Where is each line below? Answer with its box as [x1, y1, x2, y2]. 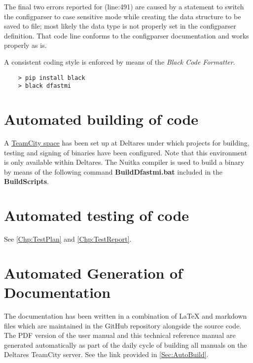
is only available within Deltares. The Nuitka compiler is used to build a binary [4, 157, 245, 167]
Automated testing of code [4, 205, 189, 225]
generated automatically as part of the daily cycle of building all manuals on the [4, 339, 247, 350]
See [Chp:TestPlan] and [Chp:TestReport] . [4, 234, 132, 244]
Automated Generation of [4, 262, 183, 283]
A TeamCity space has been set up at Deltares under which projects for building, [4, 138, 250, 147]
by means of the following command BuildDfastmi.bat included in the [4, 166, 223, 177]
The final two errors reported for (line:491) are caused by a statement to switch [4, 1, 244, 11]
